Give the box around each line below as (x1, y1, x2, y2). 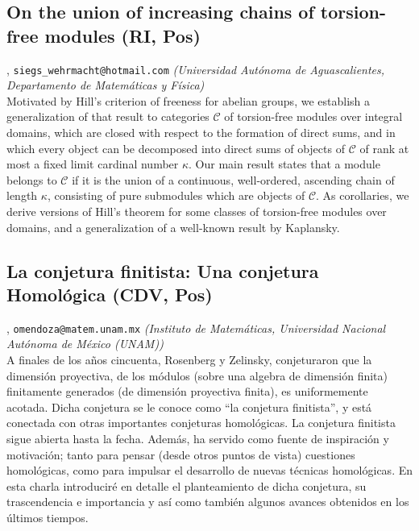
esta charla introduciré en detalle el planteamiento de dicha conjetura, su (6, 477, 367, 494)
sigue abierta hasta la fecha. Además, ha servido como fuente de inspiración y (6, 430, 389, 446)
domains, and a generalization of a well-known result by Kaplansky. (6, 218, 340, 235)
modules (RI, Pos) (44, 23, 201, 48)
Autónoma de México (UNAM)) (6, 335, 164, 352)
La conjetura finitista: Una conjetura (6, 258, 319, 283)
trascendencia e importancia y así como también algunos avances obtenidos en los (6, 493, 409, 510)
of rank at (359, 139, 409, 156)
